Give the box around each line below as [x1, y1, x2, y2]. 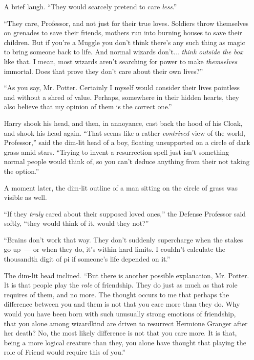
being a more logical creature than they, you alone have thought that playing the [4, 337, 246, 347]
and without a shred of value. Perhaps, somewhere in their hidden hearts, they [4, 92, 239, 102]
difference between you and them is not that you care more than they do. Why [4, 299, 240, 309]
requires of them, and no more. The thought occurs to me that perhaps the [4, 289, 229, 299]
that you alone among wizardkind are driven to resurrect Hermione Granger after [4, 318, 248, 328]
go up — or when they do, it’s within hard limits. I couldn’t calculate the [4, 244, 225, 254]
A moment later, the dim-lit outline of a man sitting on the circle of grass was [4, 182, 238, 192]
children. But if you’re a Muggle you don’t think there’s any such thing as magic [4, 37, 245, 47]
